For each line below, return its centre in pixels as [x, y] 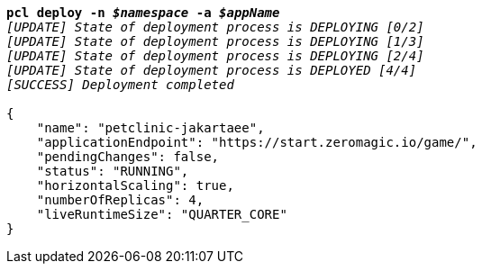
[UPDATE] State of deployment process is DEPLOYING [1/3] [215, 41]
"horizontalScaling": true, [135, 185]
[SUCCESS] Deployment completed [120, 85]
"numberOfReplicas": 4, [120, 200]
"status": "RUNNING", [113, 171]
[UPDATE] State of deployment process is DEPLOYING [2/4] [215, 56]
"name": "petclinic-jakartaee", [150, 128]
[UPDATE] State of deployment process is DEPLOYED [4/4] [212, 70]
